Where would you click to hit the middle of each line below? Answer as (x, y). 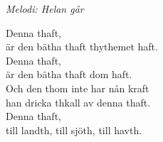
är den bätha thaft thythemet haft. (82, 47)
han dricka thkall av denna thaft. (78, 102)
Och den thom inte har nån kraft (78, 88)
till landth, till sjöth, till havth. (74, 130)
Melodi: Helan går (45, 9)
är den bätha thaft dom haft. (69, 74)
